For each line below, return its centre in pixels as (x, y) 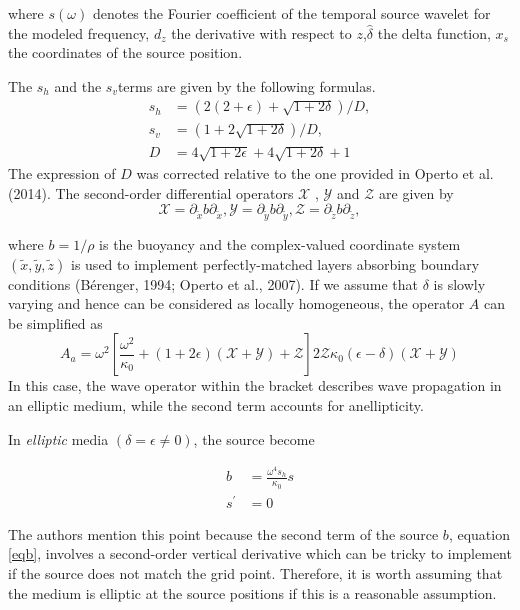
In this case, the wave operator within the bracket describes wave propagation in (255, 385)
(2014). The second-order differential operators (151, 192)
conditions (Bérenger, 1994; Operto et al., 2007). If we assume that (213, 283)
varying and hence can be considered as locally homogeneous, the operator (236, 303)
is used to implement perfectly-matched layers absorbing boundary (275, 263)
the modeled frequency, (79, 32)
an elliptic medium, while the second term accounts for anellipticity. (216, 404)
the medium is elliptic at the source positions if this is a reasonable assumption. (252, 592)
